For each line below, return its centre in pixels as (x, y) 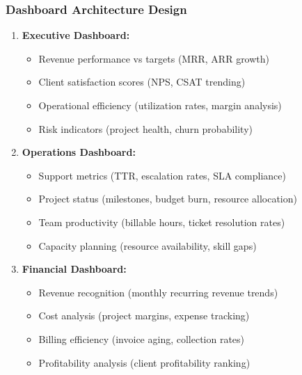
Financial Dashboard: (74, 269)
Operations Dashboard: (79, 152)
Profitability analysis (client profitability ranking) (144, 362)
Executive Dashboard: (76, 35)
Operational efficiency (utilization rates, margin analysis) (160, 105)
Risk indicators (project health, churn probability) (145, 128)
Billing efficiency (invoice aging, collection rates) (142, 338)
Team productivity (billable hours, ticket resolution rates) (162, 222)
